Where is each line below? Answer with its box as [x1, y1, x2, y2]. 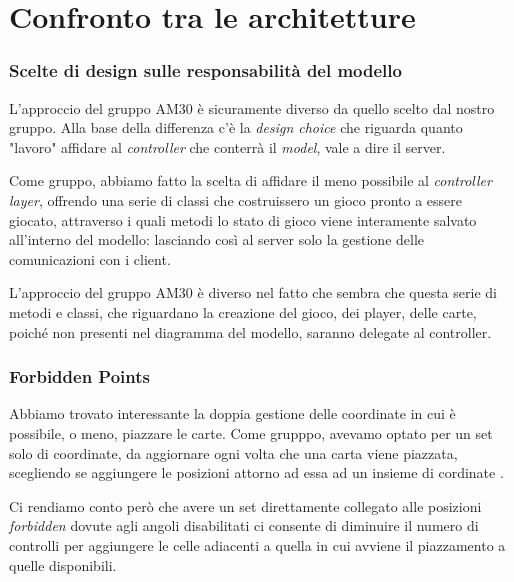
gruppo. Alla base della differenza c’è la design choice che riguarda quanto [9, 117, 463, 138]
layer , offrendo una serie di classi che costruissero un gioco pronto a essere [9, 189, 463, 210]
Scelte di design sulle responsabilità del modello [9, 58, 402, 83]
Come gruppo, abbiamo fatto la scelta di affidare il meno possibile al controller [9, 170, 492, 191]
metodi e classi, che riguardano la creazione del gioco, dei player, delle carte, [9, 301, 477, 322]
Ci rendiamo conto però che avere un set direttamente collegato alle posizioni [9, 495, 482, 516]
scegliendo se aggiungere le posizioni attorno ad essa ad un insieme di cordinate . [9, 462, 504, 483]
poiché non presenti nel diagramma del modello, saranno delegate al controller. [9, 321, 492, 342]
